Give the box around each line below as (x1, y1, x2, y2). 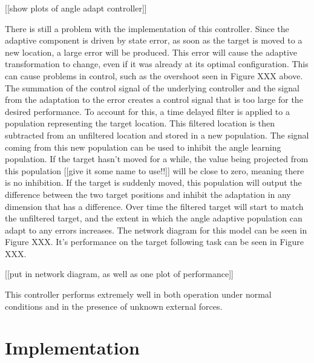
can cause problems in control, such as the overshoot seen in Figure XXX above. (5, 69, 303, 82)
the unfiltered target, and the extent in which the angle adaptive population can (5, 212, 303, 224)
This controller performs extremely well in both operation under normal (5, 288, 272, 301)
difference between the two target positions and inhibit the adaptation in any (5, 188, 291, 200)
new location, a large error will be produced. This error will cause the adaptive (5, 45, 298, 58)
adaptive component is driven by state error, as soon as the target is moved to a (5, 34, 303, 47)
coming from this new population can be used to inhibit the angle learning (5, 140, 281, 153)
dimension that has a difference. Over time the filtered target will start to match (5, 200, 304, 212)
